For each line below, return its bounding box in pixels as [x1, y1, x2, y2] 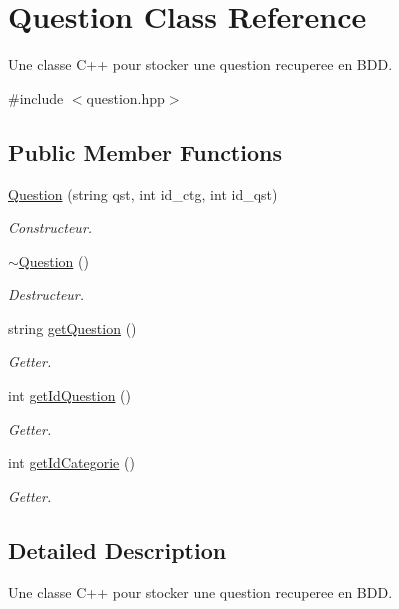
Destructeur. [8, 284, 85, 305]
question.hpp [86, 87, 165, 108]
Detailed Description [8, 534, 227, 565]
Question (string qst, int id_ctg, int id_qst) [8, 183, 278, 204]
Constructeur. [8, 217, 93, 238]
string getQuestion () [8, 317, 137, 338]
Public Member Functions [8, 136, 282, 167]
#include [8, 87, 64, 108]
